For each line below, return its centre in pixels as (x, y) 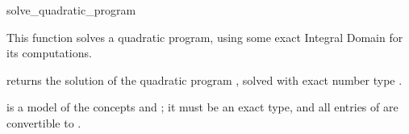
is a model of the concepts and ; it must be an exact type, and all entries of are (202, 107)
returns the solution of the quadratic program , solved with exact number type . (204, 80)
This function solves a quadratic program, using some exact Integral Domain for (205, 37)
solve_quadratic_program (71, 10)
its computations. (49, 53)
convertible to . (44, 122)
